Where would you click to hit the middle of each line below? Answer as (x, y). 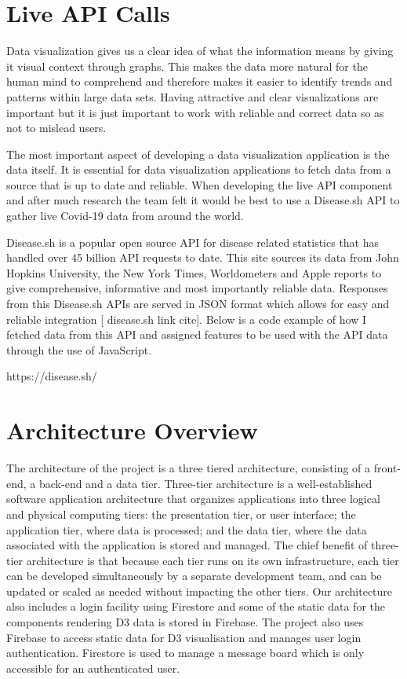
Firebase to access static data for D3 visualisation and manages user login (184, 637)
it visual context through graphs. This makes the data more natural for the (187, 66)
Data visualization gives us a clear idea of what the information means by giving (200, 51)
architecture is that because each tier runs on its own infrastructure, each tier (213, 560)
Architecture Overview (132, 430)
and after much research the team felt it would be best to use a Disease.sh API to (203, 200)
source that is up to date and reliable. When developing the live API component (200, 184)
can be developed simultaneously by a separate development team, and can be (194, 576)
